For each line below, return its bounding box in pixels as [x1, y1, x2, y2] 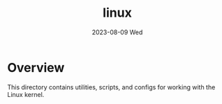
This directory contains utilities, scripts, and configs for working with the [7, 82, 216, 91]
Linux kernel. [7, 90, 45, 98]
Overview [7, 59, 65, 75]
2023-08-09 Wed [91, 28, 143, 36]
